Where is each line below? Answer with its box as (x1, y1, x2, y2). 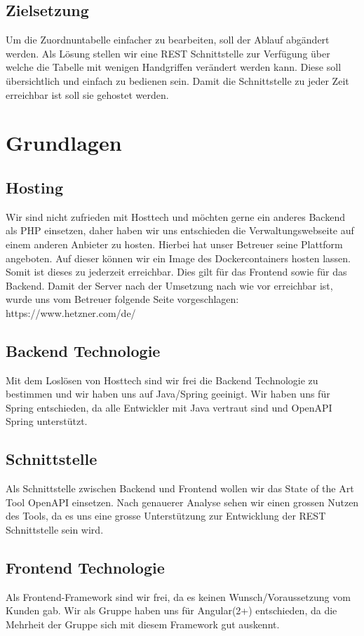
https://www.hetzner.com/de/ (6, 305, 136, 320)
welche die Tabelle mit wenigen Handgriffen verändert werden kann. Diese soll (6, 60, 342, 74)
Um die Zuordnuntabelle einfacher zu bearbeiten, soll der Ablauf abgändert (6, 32, 330, 47)
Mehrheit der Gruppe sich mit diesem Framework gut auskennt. (6, 617, 280, 632)
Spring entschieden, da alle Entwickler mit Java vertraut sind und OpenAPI (6, 400, 332, 414)
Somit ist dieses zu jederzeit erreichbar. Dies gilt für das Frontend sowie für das (6, 264, 347, 279)
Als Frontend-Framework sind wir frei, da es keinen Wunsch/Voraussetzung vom (6, 589, 351, 604)
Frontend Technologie (6, 557, 165, 579)
